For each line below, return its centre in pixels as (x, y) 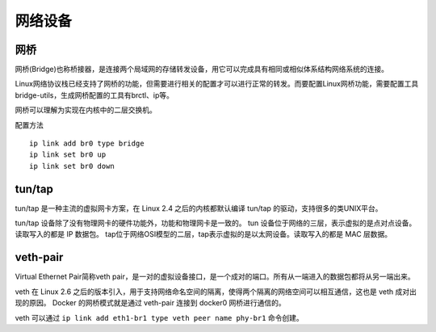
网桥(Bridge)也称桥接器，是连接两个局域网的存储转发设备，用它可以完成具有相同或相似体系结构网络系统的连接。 (202, 69)
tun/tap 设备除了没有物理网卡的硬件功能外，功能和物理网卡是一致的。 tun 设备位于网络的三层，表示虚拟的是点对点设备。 (216, 223)
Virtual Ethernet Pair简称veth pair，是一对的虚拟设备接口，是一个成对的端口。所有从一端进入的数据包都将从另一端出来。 (215, 277)
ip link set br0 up (68, 155)
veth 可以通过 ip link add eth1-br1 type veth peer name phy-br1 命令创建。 (159, 317)
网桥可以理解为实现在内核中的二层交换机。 (86, 110)
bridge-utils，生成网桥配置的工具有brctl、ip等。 (94, 95)
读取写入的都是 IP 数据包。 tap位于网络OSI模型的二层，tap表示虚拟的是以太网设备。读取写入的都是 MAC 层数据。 (203, 234)
